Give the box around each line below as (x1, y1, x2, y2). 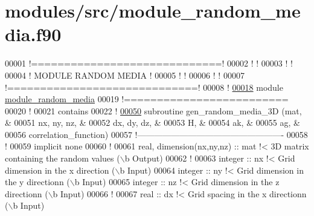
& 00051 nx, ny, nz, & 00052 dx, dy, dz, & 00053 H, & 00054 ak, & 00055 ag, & (5, 116, 300, 129)
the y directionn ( (5, 175, 70, 188)
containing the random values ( (5, 152, 120, 165)
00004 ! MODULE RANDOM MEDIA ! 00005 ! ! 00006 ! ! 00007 (5, 68, 245, 81)
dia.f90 (5, 22, 62, 47)
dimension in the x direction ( (5, 163, 115, 176)
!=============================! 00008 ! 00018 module (5, 80, 283, 93)
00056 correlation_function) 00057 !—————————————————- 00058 (5, 128, 308, 140)
